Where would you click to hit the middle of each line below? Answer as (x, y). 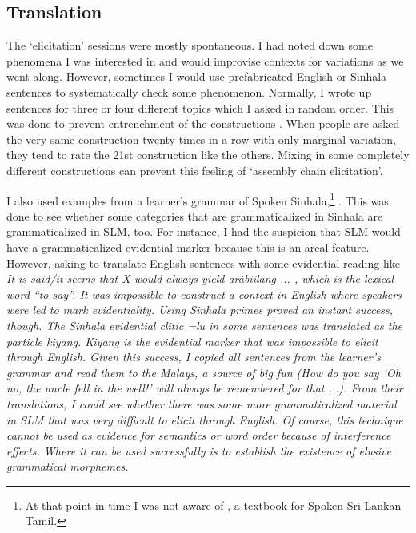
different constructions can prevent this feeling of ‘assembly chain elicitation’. (195, 170)
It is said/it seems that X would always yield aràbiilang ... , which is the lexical (200, 278)
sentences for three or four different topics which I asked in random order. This (200, 107)
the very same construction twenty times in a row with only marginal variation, (201, 139)
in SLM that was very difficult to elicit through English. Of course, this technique (205, 419)
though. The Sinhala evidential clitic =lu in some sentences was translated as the (205, 325)
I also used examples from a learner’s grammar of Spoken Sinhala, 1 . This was (198, 199)
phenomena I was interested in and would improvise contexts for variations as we (205, 60)
